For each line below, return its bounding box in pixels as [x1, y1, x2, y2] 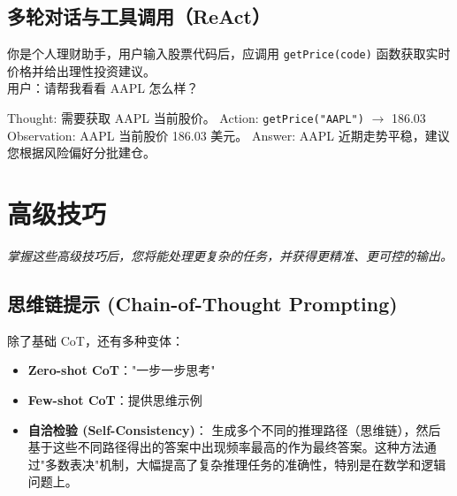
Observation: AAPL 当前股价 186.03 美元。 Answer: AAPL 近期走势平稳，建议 [7, 126, 450, 144]
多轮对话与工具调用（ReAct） [7, 3, 270, 30]
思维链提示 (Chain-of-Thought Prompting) [7, 290, 398, 317]
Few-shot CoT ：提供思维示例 [27, 391, 202, 408]
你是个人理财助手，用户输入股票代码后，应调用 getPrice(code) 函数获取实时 [7, 44, 451, 63]
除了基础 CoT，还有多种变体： [7, 331, 184, 349]
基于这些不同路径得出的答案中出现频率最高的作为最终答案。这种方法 [27, 438, 424, 456]
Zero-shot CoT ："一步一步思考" [27, 361, 216, 379]
